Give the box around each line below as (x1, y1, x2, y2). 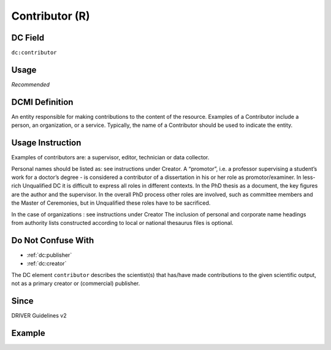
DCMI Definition (11, 97, 74, 107)
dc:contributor (11, 49, 58, 56)
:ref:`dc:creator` (26, 260, 67, 267)
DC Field (11, 32, 45, 43)
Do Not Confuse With (11, 235, 94, 245)
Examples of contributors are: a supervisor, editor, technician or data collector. (11, 154, 210, 161)
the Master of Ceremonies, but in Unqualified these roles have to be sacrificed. (11, 199, 211, 207)
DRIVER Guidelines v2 (11, 311, 67, 319)
